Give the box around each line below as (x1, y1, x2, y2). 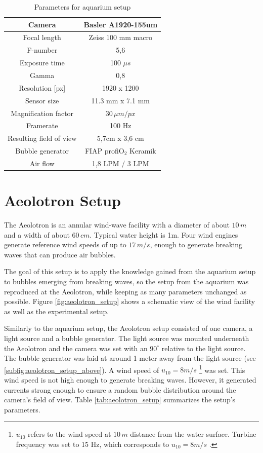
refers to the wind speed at (28, 429, 111, 439)
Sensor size (25, 95, 59, 105)
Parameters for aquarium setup (34, 2, 131, 12)
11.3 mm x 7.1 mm (91, 95, 150, 105)
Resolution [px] (19, 82, 66, 93)
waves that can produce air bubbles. (4, 249, 116, 259)
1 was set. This (199, 363, 245, 375)
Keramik (129, 145, 156, 156)
